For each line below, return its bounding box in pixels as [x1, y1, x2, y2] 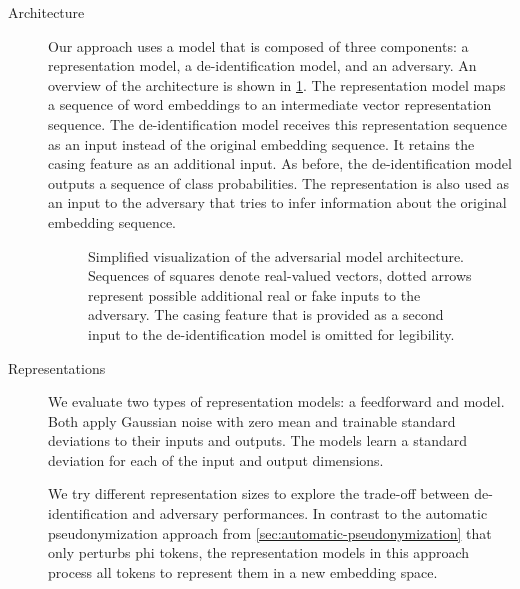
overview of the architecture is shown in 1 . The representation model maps [48, 74, 506, 95]
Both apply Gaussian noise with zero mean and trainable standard [48, 410, 456, 431]
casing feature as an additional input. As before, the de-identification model [48, 153, 512, 174]
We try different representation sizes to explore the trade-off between [48, 483, 470, 504]
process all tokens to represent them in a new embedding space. [48, 561, 438, 582]
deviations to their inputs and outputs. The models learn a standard [48, 430, 467, 451]
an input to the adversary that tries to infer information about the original [48, 192, 507, 213]
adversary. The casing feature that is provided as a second [88, 304, 444, 325]
